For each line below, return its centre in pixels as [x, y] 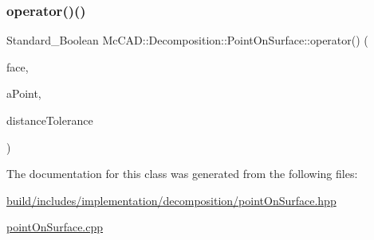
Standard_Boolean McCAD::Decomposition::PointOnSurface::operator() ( [187, 40]
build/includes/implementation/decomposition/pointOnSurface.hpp [171, 200]
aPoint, [24, 93]
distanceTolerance [50, 120]
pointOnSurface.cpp [55, 227]
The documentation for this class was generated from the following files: [182, 174]
